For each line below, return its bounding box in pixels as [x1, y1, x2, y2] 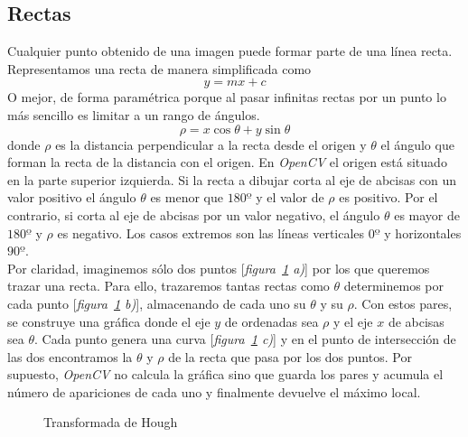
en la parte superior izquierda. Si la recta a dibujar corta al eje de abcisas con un [7, 170, 457, 189]
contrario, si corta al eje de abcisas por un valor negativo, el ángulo [7, 205, 380, 224]
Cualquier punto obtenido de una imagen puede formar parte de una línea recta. [7, 42, 453, 60]
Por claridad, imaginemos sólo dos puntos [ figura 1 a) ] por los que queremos [7, 258, 430, 277]
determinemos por [343, 276, 444, 295]
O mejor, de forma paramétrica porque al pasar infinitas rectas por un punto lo [7, 88, 446, 107]
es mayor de [394, 205, 460, 224]
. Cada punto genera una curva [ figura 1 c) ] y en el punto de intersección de [33, 330, 456, 349]
